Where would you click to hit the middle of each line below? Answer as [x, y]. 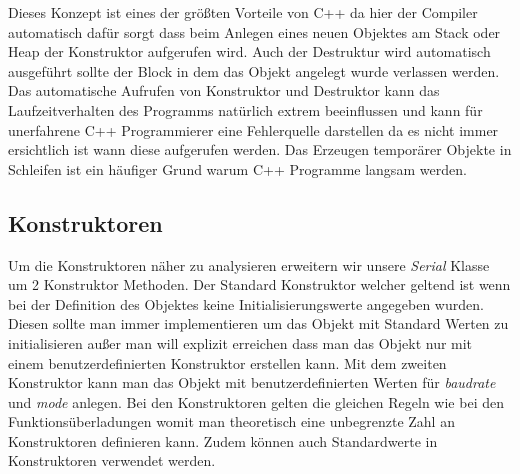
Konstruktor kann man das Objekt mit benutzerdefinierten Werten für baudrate [252, 382]
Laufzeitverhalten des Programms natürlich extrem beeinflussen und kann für [245, 109]
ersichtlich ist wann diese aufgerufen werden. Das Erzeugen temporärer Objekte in [260, 149]
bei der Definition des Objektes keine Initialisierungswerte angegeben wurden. [246, 303]
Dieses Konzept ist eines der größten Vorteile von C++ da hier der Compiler [243, 12]
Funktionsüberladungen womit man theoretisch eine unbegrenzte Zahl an [231, 421]
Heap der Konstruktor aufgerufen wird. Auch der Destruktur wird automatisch [249, 51]
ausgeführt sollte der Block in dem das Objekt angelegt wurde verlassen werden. [254, 70]
